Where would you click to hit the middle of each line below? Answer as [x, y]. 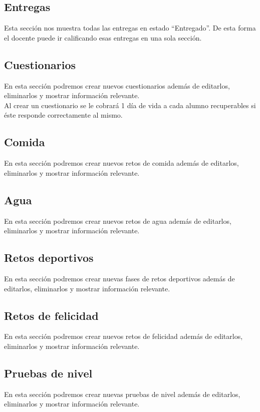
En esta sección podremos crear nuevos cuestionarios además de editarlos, [117, 85]
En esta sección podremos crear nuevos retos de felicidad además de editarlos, [123, 336]
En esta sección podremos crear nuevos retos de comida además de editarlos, [121, 163]
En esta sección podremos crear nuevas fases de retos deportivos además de [119, 278]
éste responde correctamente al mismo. [63, 115]
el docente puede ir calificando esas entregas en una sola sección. [103, 37]
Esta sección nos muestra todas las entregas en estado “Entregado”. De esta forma [130, 28]
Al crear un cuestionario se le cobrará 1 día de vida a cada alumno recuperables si [130, 105]
